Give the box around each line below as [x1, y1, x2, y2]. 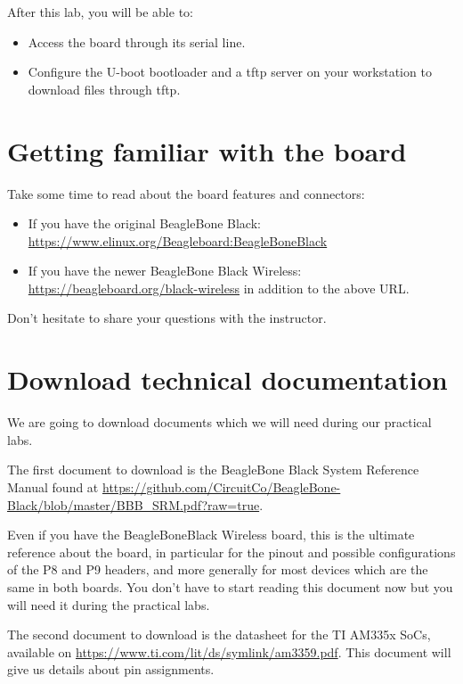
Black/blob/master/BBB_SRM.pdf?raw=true [7, 495, 260, 514]
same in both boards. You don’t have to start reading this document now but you [7, 577, 453, 596]
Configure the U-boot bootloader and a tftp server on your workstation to [28, 62, 432, 81]
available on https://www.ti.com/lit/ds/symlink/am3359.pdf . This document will [7, 642, 451, 661]
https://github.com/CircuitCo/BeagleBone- [102, 477, 341, 496]
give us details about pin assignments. [7, 660, 215, 679]
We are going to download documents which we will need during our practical [7, 413, 432, 432]
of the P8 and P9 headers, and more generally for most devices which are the [7, 560, 428, 579]
